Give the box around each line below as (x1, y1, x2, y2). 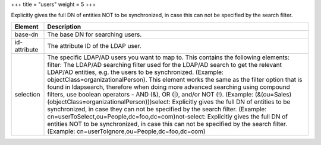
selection (14, 90, 41, 98)
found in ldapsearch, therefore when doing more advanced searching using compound (47, 83, 291, 91)
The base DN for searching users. (47, 30, 142, 38)
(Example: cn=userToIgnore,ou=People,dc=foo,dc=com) (47, 127, 206, 136)
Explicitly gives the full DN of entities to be (172, 98, 291, 106)
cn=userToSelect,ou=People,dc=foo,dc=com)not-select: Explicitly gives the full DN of (47, 112, 288, 121)
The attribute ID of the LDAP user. (47, 41, 142, 50)
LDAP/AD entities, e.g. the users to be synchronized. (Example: (47, 68, 224, 76)
